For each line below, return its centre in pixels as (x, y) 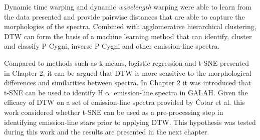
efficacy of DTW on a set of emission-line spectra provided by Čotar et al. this (124, 102)
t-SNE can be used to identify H (54, 92)
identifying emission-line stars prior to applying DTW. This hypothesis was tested (130, 122)
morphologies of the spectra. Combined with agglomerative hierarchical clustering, (130, 26)
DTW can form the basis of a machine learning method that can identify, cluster (128, 36)
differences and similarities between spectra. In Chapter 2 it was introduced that (128, 83)
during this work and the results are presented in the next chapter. (107, 132)
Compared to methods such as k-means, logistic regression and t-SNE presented (126, 62)
